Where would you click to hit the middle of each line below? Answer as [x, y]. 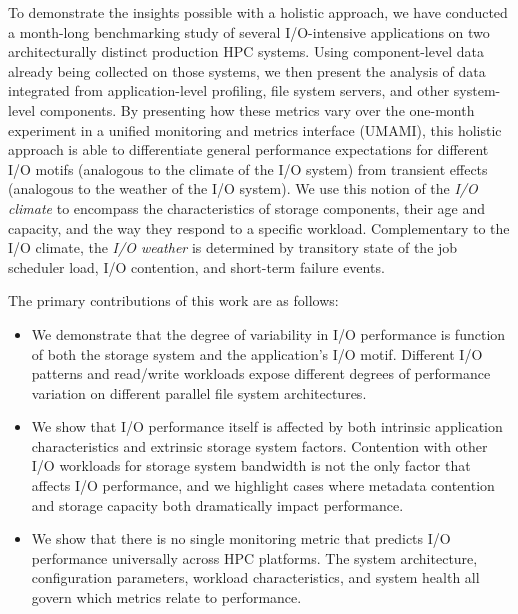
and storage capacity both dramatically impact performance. [217, 504]
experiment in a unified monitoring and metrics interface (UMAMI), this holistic [255, 129]
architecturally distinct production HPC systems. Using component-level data [246, 51]
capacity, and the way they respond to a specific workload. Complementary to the [259, 227]
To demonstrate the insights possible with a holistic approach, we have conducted [258, 12]
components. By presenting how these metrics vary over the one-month [257, 109]
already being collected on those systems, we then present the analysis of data [247, 70]
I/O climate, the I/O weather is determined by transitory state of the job [233, 247]
